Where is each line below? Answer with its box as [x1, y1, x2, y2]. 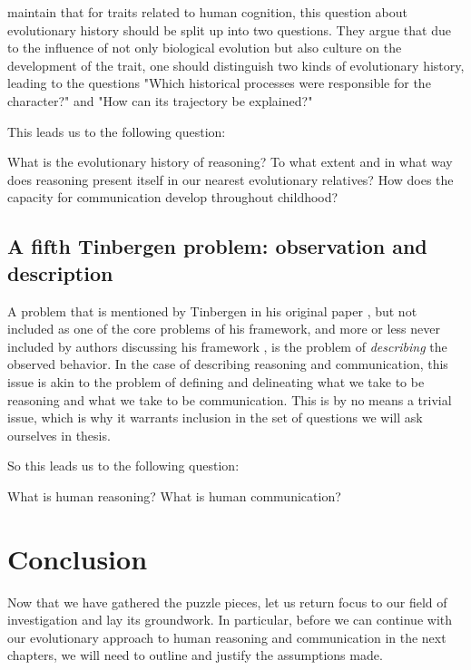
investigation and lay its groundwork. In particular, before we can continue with [7, 610, 452, 629]
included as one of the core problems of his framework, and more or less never [7, 319, 441, 338]
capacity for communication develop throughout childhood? [7, 188, 339, 207]
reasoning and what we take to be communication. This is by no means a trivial [7, 390, 452, 409]
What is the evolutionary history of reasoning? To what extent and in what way [7, 152, 453, 171]
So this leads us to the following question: [7, 456, 240, 475]
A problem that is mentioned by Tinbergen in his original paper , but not [7, 301, 417, 320]
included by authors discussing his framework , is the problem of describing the [7, 336, 447, 355]
